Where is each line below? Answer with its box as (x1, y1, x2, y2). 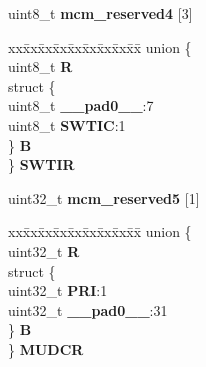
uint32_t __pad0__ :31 (8, 299, 168, 320)
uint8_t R (8, 56, 73, 77)
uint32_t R (8, 240, 80, 261)
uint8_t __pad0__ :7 (8, 95, 154, 116)
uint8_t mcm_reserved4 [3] (8, 3, 193, 23)
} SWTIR (8, 154, 75, 175)
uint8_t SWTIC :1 (8, 114, 126, 135)
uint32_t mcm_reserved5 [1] (8, 187, 200, 208)
